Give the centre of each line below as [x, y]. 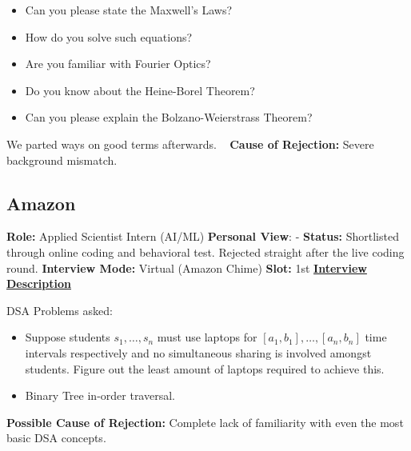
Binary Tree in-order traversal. [100, 395]
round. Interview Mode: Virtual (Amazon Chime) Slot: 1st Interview [187, 267]
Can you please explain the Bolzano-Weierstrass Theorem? [169, 117]
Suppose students [68, 337]
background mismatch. [62, 160]
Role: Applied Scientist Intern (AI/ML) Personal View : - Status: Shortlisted [203, 236]
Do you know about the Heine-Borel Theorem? [140, 90]
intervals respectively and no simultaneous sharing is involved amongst [198, 352]
